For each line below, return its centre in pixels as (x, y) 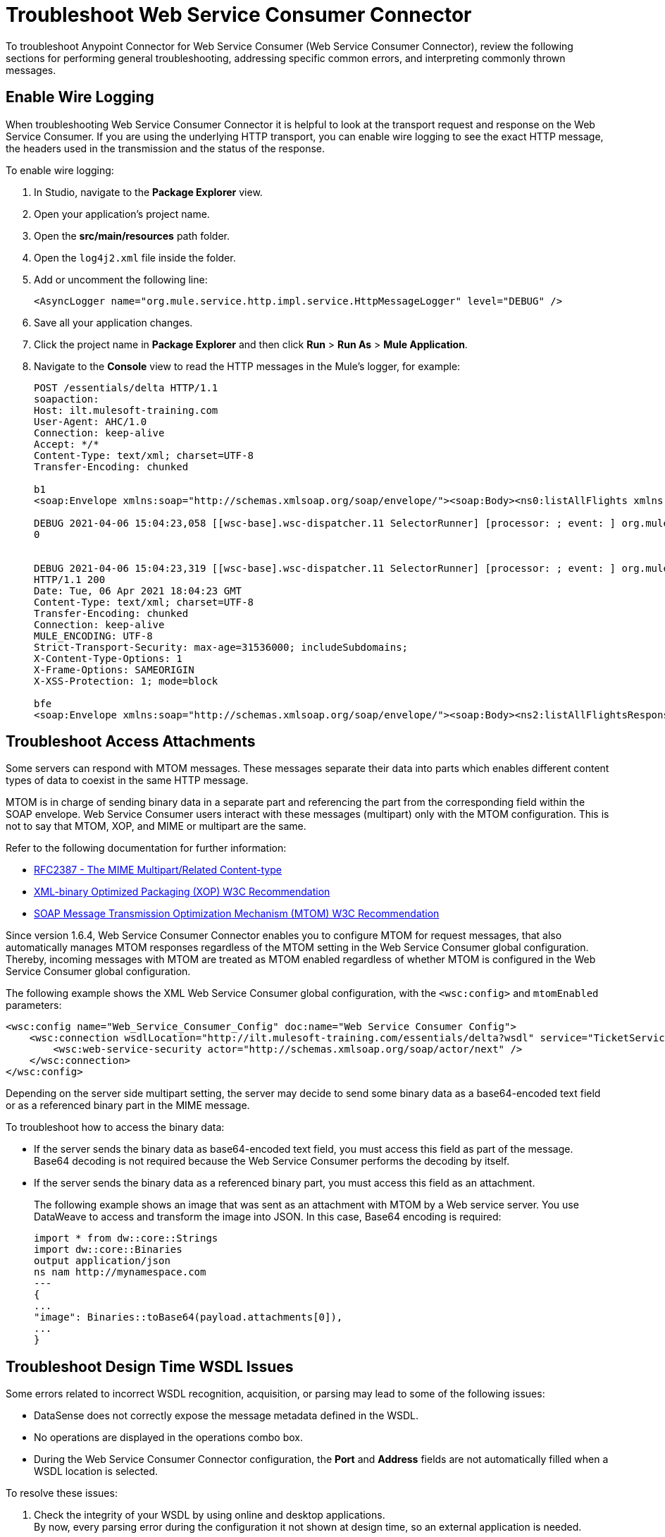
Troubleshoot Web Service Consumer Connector (239, 15)
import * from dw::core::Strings (126, 1238)
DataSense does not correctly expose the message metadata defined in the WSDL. (226, 1416)
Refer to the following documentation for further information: (146, 848)
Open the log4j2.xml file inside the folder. (135, 257)
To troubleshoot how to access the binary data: (115, 1127)
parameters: (34, 1005)
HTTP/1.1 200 (70, 579)
